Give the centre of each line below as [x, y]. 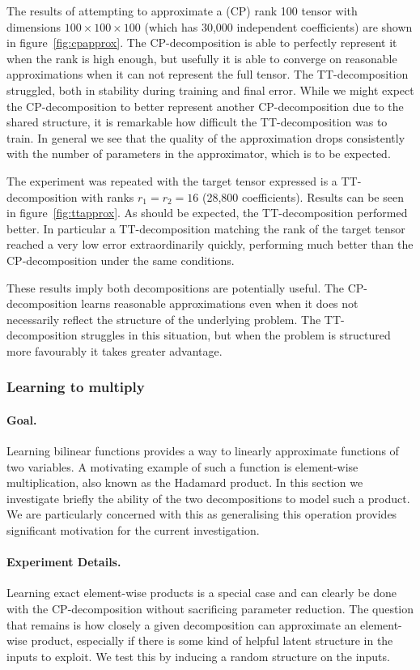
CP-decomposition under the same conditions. [121, 260]
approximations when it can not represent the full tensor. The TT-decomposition [208, 74]
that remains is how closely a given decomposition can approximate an [182, 624]
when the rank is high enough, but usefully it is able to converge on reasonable [202, 58]
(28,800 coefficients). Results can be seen [303, 196]
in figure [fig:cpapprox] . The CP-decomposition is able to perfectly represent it [202, 43]
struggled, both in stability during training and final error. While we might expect [210, 90]
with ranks [108, 196]
